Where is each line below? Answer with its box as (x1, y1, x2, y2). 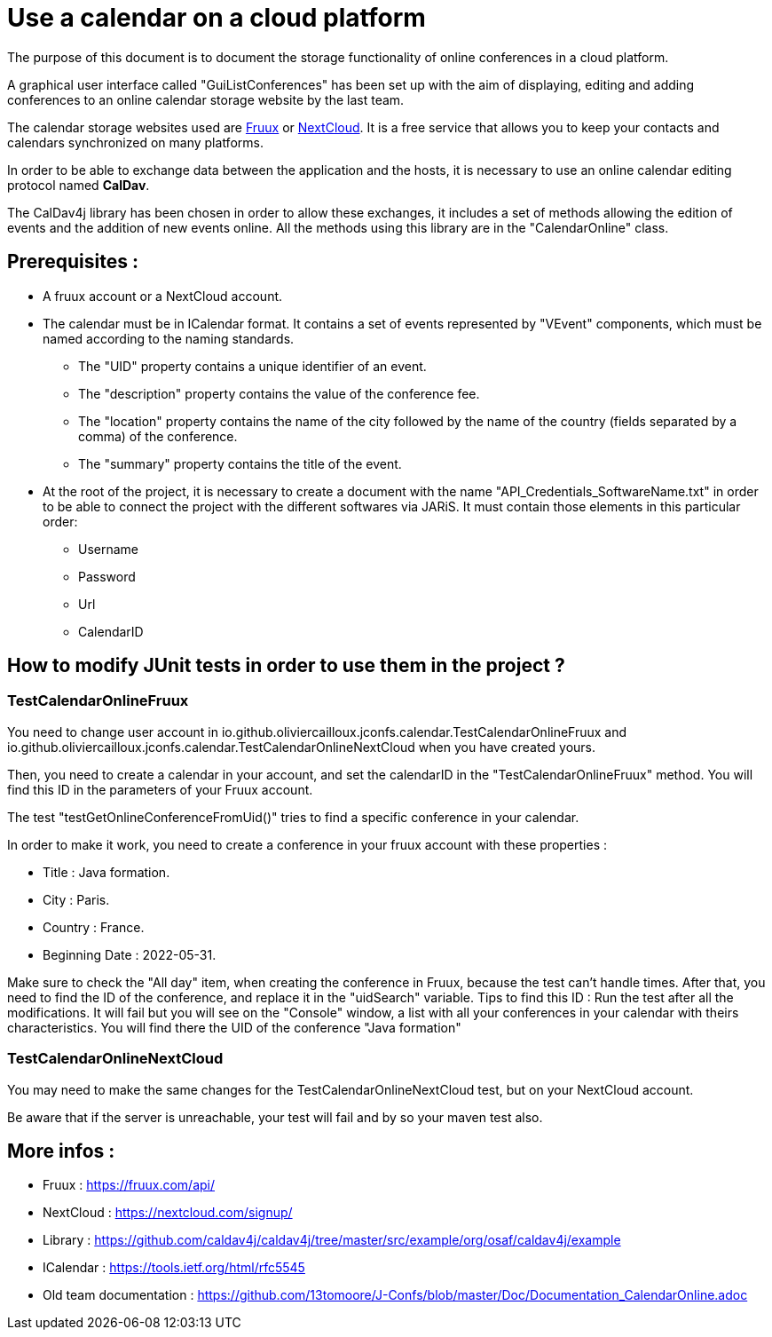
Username (78, 541, 139, 557)
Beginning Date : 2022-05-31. (43, 946, 217, 962)
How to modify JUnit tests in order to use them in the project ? (7, 654, 565, 677)
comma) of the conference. (78, 428, 238, 444)
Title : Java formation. (43, 864, 170, 880)
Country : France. (43, 919, 145, 935)
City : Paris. (43, 891, 110, 907)
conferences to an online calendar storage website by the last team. (7, 91, 405, 107)
